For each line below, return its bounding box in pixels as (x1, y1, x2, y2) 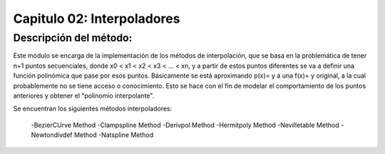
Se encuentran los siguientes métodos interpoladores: (13, 104, 173, 113)
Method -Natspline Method (73, 130, 154, 139)
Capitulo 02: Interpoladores (13, 11, 180, 26)
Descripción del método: (13, 31, 133, 44)
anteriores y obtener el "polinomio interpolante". (13, 91, 155, 100)
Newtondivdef (31, 130, 73, 139)
